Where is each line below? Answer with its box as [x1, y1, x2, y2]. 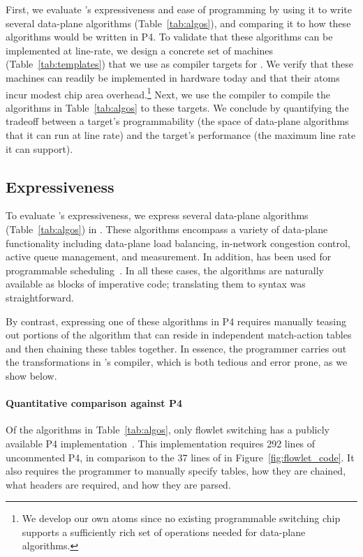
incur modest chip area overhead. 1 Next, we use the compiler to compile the [6, 84, 330, 101]
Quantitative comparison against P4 [6, 396, 183, 410]
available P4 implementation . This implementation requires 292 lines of [6, 436, 316, 450]
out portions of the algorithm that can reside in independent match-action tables [6, 327, 352, 342]
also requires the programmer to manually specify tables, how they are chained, [6, 463, 346, 478]
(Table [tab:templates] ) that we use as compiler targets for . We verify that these [6, 57, 353, 71]
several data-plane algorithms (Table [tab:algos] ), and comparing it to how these [6, 15, 351, 30]
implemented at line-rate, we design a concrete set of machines [6, 43, 273, 57]
